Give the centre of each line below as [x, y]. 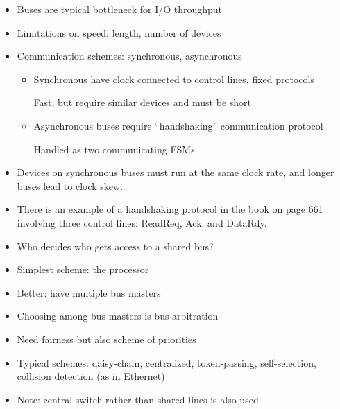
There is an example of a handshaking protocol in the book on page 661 [170, 209]
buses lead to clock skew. [70, 185]
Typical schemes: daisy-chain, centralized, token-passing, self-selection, [167, 362]
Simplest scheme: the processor [83, 269]
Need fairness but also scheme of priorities [107, 339]
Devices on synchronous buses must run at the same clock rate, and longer [176, 172]
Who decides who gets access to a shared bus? [115, 246]
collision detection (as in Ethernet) [91, 376]
